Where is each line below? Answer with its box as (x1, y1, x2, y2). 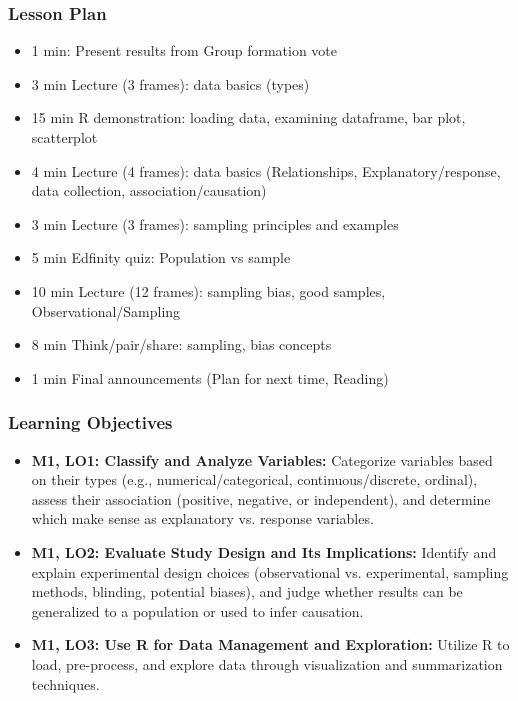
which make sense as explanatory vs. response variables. (31, 508, 374, 529)
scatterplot (31, 127, 98, 147)
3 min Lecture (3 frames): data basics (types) (31, 73, 310, 94)
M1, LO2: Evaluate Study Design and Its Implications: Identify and (31, 541, 497, 562)
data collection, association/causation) (31, 180, 267, 201)
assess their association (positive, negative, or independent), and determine (31, 488, 491, 509)
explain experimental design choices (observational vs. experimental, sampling (31, 561, 509, 582)
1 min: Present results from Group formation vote (31, 40, 338, 61)
